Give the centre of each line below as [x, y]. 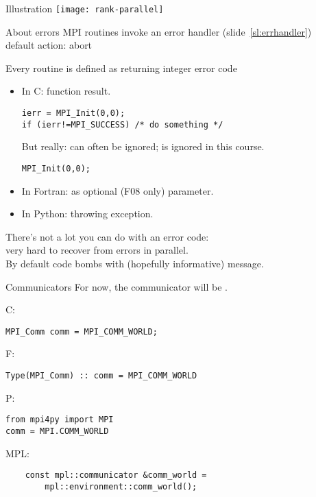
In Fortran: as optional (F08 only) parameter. [118, 190]
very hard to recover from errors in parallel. [97, 250]
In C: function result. [66, 91]
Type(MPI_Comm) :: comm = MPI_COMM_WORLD [101, 376]
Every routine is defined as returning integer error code [121, 68]
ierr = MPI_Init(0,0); [73, 113]
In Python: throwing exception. [87, 214]
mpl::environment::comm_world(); [121, 486]
